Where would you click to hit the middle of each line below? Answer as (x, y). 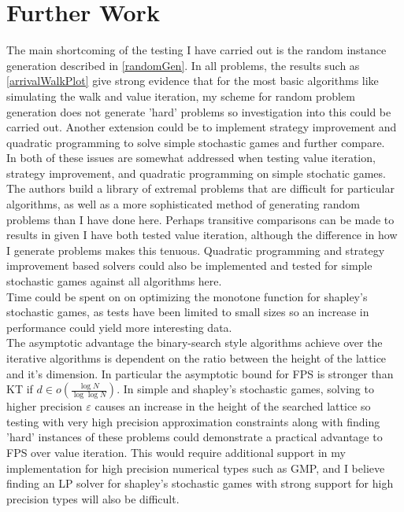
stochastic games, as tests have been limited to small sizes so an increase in (188, 312)
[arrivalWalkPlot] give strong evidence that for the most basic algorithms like (193, 81)
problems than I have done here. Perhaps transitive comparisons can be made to (200, 219)
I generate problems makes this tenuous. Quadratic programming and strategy (196, 250)
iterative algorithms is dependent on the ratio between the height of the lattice (196, 358)
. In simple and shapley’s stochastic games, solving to (245, 389)
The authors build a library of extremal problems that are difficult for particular (200, 188)
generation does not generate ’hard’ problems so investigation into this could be (199, 111)
